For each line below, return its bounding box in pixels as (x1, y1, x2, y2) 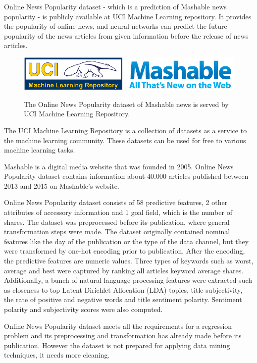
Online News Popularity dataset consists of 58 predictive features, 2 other (4, 197, 228, 207)
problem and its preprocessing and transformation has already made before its (4, 330, 242, 341)
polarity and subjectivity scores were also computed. (4, 304, 163, 314)
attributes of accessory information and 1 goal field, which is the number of (4, 207, 232, 217)
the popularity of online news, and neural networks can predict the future (4, 21, 227, 31)
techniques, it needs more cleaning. (4, 350, 110, 360)
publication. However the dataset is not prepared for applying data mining (4, 340, 230, 350)
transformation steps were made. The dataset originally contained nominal (4, 226, 230, 237)
